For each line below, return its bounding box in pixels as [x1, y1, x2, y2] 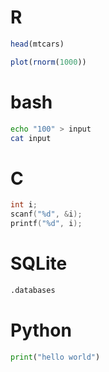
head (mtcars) [10, 39, 65, 49]
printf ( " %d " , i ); [10, 219, 83, 229]
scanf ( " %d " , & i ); [10, 209, 83, 220]
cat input [10, 133, 52, 143]
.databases [10, 285, 56, 295]
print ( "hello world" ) [10, 352, 101, 362]
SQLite [10, 252, 68, 275]
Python [10, 319, 72, 341]
